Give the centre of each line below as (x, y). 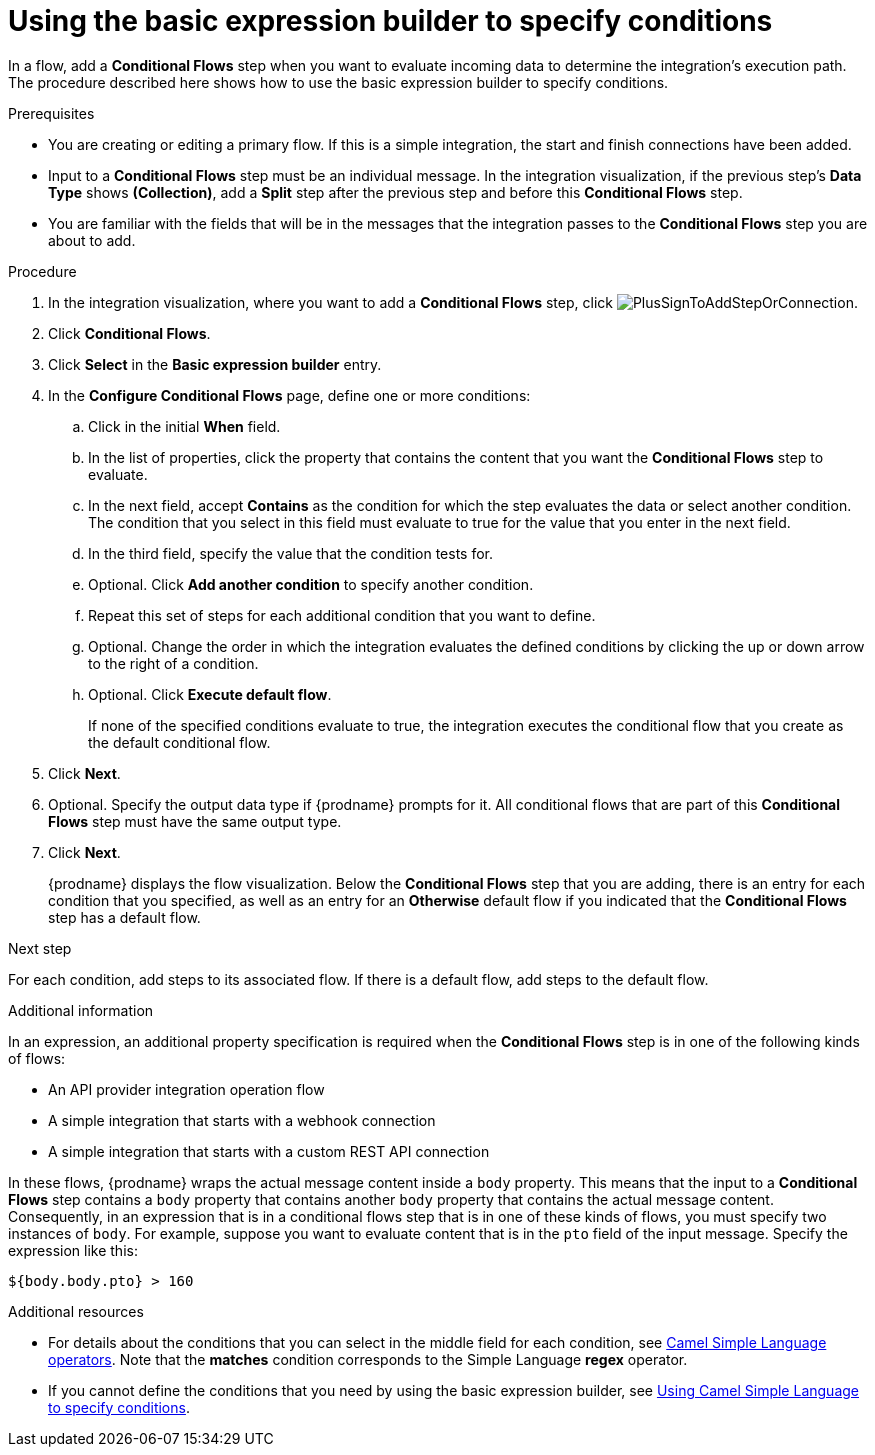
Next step (40, 948)
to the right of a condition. (173, 663)
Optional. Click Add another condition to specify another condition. (311, 584)
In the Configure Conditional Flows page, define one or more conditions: (289, 395)
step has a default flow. (124, 917)
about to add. (92, 240)
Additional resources (76, 1311)
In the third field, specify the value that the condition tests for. (291, 553)
